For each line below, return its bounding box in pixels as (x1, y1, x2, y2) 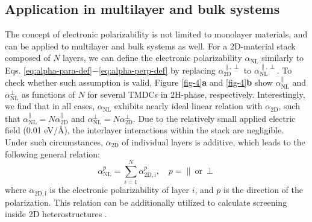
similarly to (261, 51, 304, 64)
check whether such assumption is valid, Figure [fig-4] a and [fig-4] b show (5, 76, 273, 89)
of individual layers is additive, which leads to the (122, 135, 305, 148)
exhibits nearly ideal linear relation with (114, 100, 263, 112)
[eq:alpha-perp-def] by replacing (98, 63, 216, 76)
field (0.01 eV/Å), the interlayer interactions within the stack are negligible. (5, 124, 284, 136)
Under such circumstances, (5, 135, 103, 148)
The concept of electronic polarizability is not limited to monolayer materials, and (5, 28, 308, 40)
